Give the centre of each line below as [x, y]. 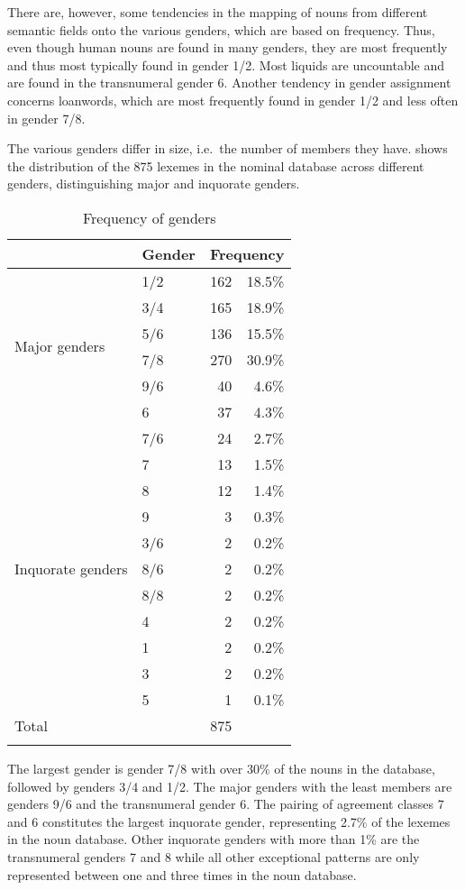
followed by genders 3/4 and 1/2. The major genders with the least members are [230, 786]
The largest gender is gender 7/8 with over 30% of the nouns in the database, [221, 768]
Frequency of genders [149, 217]
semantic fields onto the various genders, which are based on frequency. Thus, [221, 29]
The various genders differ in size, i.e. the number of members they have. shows [228, 148]
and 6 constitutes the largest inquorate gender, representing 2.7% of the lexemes [229, 821]
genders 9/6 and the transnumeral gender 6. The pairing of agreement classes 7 [226, 804]
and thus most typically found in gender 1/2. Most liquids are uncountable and [226, 64]
